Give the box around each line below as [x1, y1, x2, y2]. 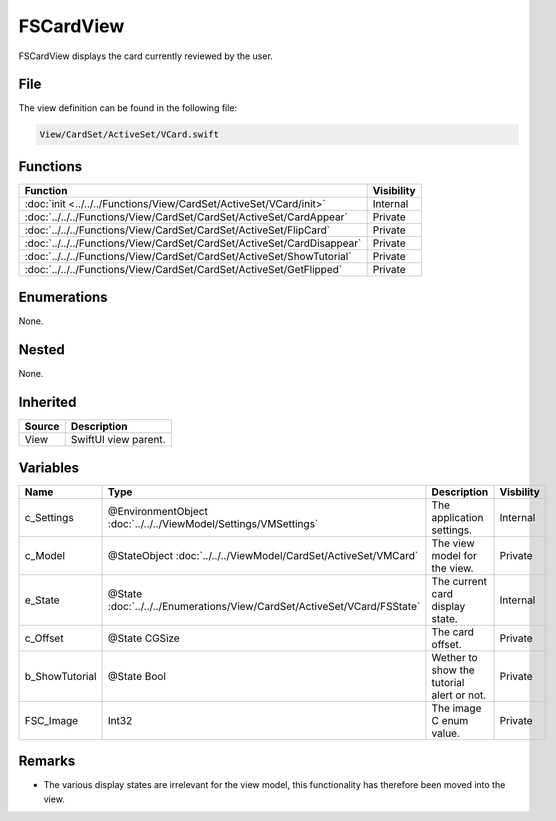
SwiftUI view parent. [70, 433, 166, 447]
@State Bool [107, 669, 167, 683]
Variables [18, 459, 80, 476]
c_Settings [24, 510, 74, 524]
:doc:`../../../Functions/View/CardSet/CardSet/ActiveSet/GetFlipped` [24, 262, 343, 276]
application [431, 510, 484, 524]
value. [431, 726, 460, 740]
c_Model [24, 548, 65, 562]
